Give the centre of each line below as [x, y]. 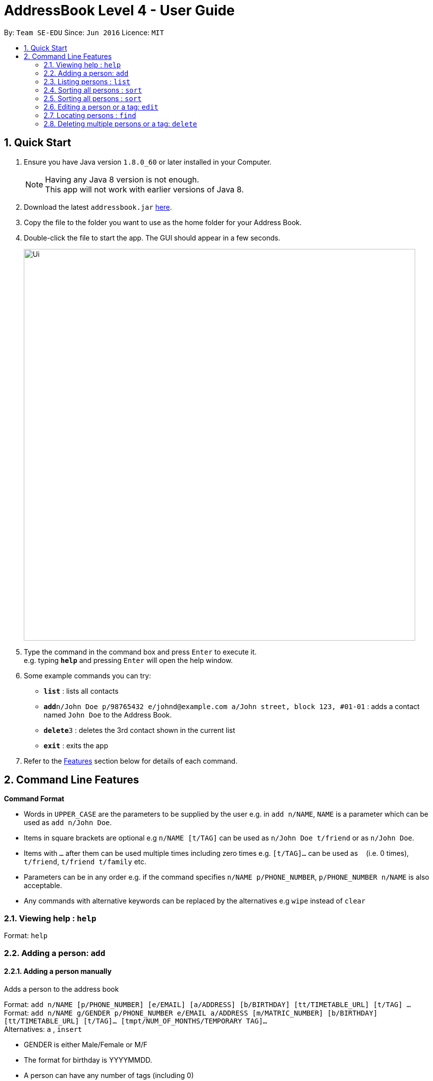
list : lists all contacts [81, 691]
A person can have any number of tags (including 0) [109, 1075]
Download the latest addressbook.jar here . [98, 207]
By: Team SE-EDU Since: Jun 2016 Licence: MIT [84, 32]
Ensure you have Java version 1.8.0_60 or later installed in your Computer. [148, 162]
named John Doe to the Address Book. [108, 715]
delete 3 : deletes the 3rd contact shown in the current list [139, 730]
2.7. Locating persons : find [90, 115]
